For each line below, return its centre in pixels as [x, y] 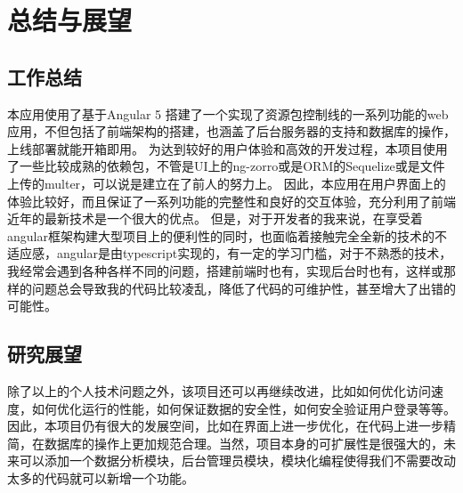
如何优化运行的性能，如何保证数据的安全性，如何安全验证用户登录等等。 [244, 408]
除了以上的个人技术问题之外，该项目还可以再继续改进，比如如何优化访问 [219, 390]
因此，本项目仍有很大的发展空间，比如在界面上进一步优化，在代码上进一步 [225, 426]
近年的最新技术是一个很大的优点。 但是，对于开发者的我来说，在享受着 [215, 218]
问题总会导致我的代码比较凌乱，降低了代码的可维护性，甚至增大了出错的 [244, 288]
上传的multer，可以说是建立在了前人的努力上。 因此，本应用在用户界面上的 [227, 183]
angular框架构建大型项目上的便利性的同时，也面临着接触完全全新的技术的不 [227, 235]
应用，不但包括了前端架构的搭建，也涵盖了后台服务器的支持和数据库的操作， [231, 131]
